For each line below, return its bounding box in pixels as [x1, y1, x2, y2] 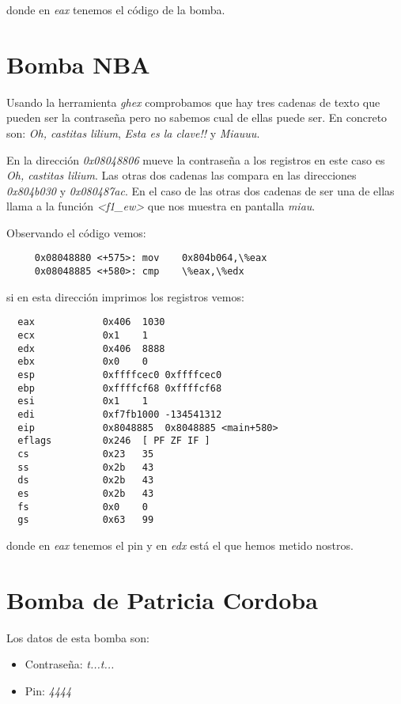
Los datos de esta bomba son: [6, 629, 149, 645]
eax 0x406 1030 [17, 316, 165, 328]
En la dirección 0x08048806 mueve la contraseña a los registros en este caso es [6, 151, 385, 168]
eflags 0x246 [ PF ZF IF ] [17, 435, 210, 447]
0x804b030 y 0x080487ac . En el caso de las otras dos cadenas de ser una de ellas [6, 182, 395, 199]
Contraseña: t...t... [25, 656, 115, 672]
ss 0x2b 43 [17, 461, 154, 473]
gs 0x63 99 [17, 514, 154, 526]
